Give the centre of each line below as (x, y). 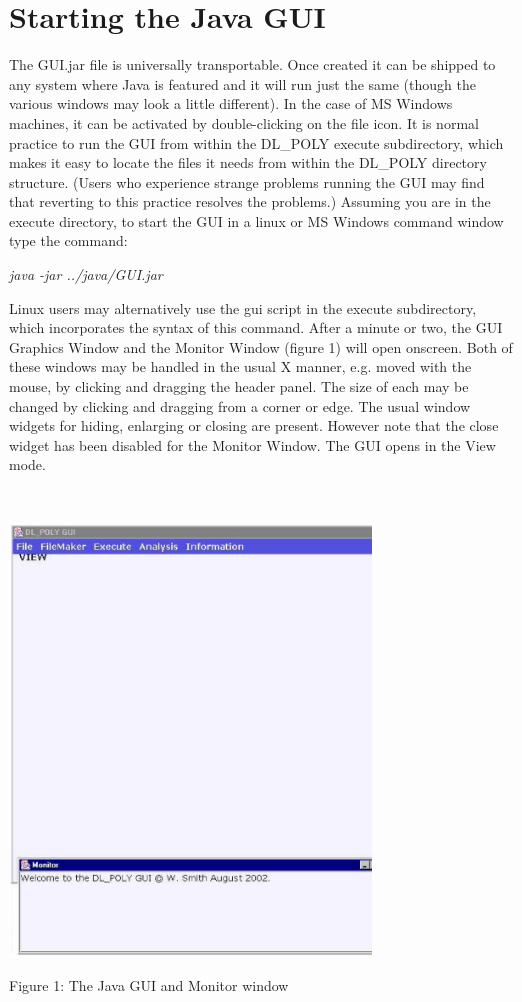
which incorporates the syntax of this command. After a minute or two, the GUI (256, 327)
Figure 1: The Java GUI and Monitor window (149, 984)
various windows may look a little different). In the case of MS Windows (231, 103)
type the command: (68, 240)
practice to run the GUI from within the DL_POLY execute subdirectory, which (256, 142)
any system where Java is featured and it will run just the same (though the (242, 83)
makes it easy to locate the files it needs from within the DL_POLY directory (248, 162)
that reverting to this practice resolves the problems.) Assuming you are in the (250, 201)
